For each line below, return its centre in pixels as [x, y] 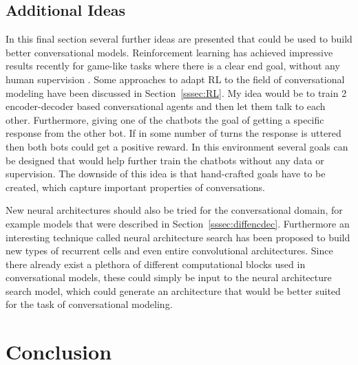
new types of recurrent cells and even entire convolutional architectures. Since [169, 251]
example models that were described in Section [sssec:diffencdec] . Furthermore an [178, 223]
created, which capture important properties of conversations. [135, 187]
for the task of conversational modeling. [89, 304]
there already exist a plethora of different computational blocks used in [156, 264]
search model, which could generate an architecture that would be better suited [173, 290]
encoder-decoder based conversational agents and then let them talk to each [166, 106]
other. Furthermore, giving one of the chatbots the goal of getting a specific [165, 119]
